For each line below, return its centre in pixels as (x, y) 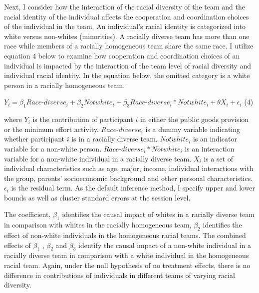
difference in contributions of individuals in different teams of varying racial (120, 275)
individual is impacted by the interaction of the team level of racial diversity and (128, 65)
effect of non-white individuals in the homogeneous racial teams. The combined (125, 235)
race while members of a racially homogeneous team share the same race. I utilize (129, 46)
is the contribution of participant (83, 119)
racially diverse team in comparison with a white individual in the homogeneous (127, 255)
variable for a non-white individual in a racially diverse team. (98, 158)
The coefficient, (27, 214)
